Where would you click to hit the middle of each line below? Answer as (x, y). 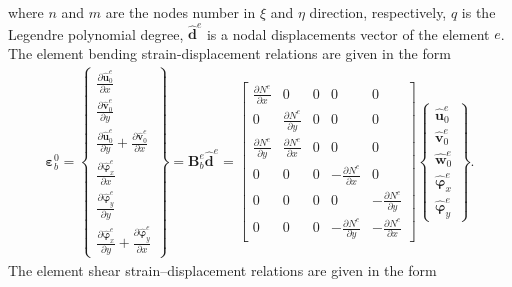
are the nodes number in (180, 12)
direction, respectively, (378, 12)
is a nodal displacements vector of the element (348, 33)
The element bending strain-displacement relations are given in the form (229, 52)
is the (478, 12)
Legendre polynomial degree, (96, 33)
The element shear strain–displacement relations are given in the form (222, 269)
